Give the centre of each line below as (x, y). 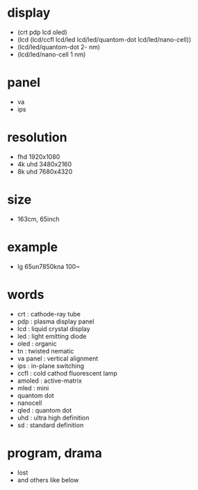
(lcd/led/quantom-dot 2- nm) (59, 47)
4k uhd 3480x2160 (44, 164)
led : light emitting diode (52, 336)
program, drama (55, 453)
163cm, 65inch (38, 219)
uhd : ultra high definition (53, 418)
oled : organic (37, 344)
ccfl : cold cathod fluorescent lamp (67, 373)
